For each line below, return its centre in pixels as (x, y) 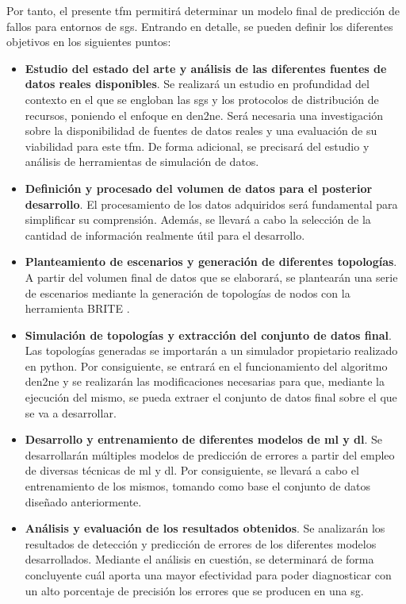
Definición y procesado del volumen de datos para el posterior (199, 188)
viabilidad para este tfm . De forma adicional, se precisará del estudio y (197, 146)
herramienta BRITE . (77, 308)
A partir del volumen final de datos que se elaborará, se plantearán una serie (211, 277)
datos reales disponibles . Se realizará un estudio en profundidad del (197, 84)
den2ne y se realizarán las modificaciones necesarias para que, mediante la (205, 381)
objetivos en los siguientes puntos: (89, 42)
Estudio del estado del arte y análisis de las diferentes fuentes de (206, 68)
